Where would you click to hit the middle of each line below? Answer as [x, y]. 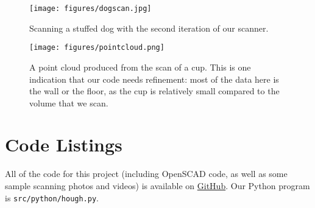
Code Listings [64, 144]
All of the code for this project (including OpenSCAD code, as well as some [146, 174]
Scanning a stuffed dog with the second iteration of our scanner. [149, 28]
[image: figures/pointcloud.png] [97, 48]
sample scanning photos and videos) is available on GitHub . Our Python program [157, 185]
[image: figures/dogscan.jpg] [90, 9]
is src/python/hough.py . [52, 197]
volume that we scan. [69, 102]
